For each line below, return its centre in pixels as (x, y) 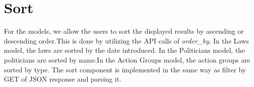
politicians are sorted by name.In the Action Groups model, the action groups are (127, 59)
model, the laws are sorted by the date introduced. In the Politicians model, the (125, 50)
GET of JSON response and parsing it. (63, 79)
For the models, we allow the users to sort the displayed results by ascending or (124, 31)
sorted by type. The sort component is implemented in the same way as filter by (125, 69)
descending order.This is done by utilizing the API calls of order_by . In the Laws (127, 40)
